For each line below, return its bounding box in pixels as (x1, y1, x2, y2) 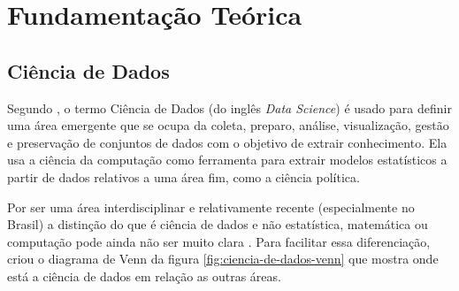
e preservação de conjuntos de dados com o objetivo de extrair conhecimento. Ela (7, 133, 448, 151)
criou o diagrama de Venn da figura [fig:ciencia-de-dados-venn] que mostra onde (7, 249, 439, 268)
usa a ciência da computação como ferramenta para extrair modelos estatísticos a (7, 150, 448, 169)
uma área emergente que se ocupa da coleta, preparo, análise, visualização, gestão (7, 116, 449, 134)
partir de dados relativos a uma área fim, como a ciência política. (7, 167, 360, 186)
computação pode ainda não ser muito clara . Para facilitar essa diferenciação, (7, 232, 431, 250)
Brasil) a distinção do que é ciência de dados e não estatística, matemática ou (7, 215, 428, 234)
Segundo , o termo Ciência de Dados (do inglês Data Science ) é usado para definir (7, 98, 452, 117)
